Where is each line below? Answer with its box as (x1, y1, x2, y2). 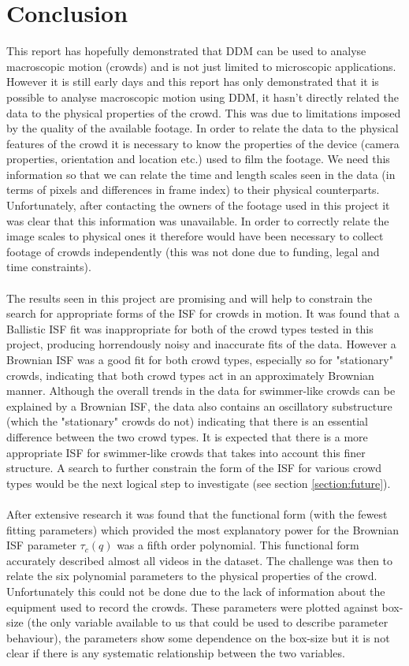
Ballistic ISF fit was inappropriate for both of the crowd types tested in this (6, 320, 374, 337)
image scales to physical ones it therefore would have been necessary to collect (6, 228, 384, 244)
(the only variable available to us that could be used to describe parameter (27, 614, 389, 631)
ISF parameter (6, 537, 76, 553)
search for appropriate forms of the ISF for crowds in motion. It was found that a (6, 305, 400, 322)
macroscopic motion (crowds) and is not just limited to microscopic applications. (6, 58, 396, 74)
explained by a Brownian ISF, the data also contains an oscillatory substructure (6, 397, 392, 414)
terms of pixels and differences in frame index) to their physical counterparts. (6, 181, 380, 198)
